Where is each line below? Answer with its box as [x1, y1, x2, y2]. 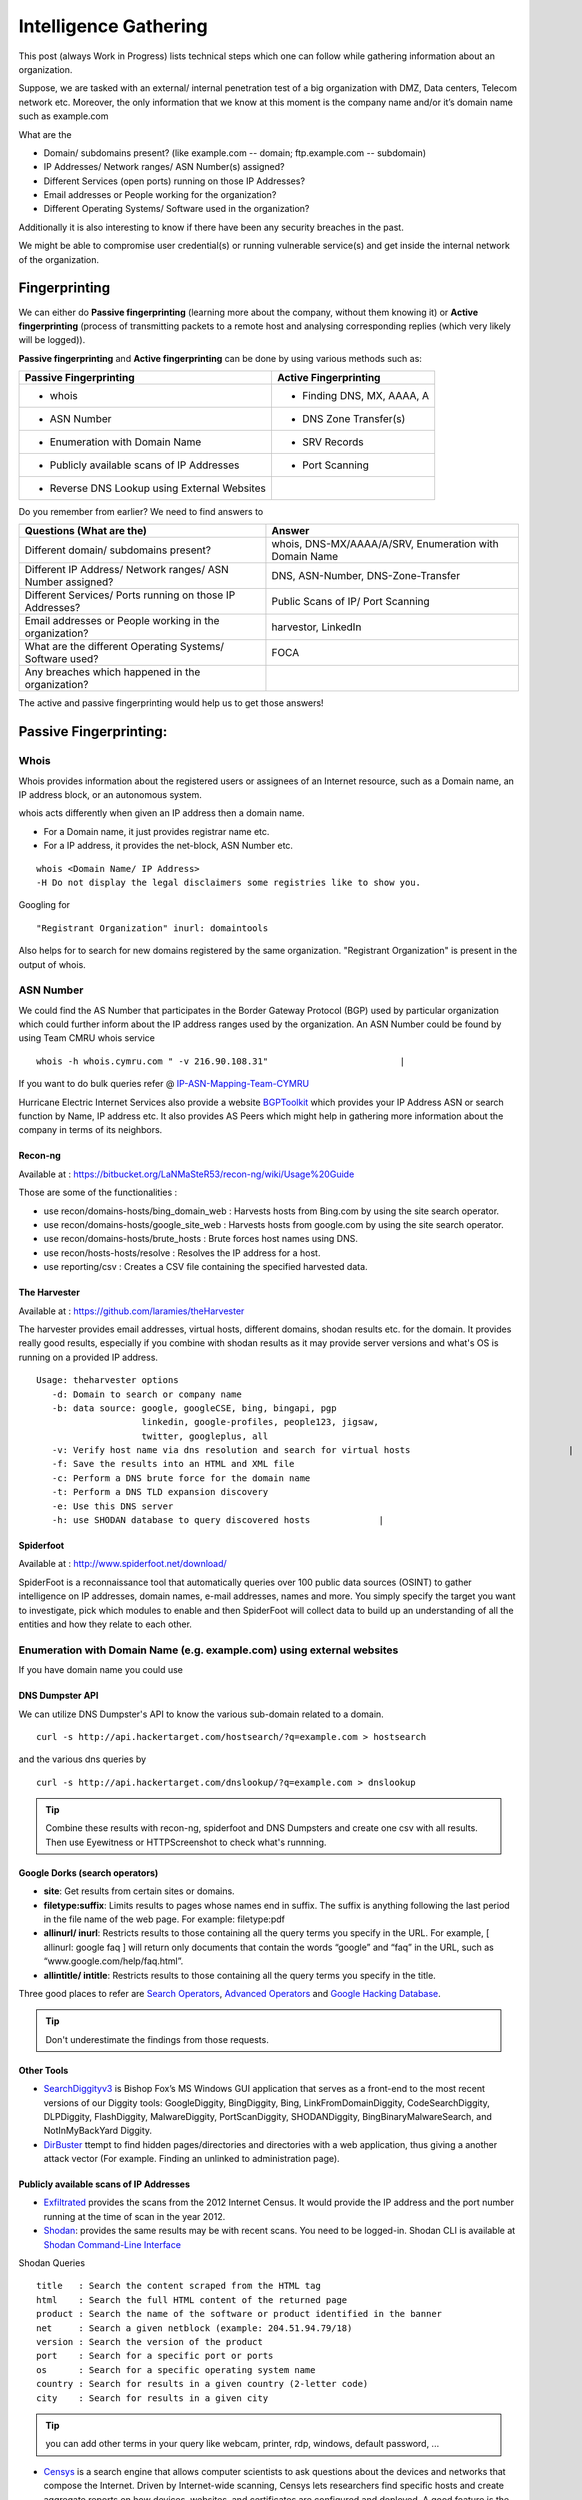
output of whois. [18, 958, 87, 970]
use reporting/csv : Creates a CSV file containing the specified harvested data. [43, 1261, 369, 1273]
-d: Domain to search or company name [51, 1388, 242, 1400]
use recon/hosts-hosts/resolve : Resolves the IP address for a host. [43, 1246, 321, 1259]
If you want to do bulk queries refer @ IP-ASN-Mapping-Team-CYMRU [18, 1078, 310, 1090]
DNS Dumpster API [18, 1690, 99, 1702]
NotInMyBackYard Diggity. [43, 2125, 153, 2137]
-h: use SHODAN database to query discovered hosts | [51, 1515, 385, 1526]
